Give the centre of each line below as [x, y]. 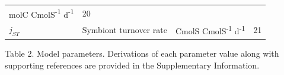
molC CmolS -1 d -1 [42, 13]
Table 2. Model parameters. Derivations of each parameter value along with [142, 53]
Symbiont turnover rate [125, 30]
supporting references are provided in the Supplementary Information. [132, 65]
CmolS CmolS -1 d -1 [210, 30]
